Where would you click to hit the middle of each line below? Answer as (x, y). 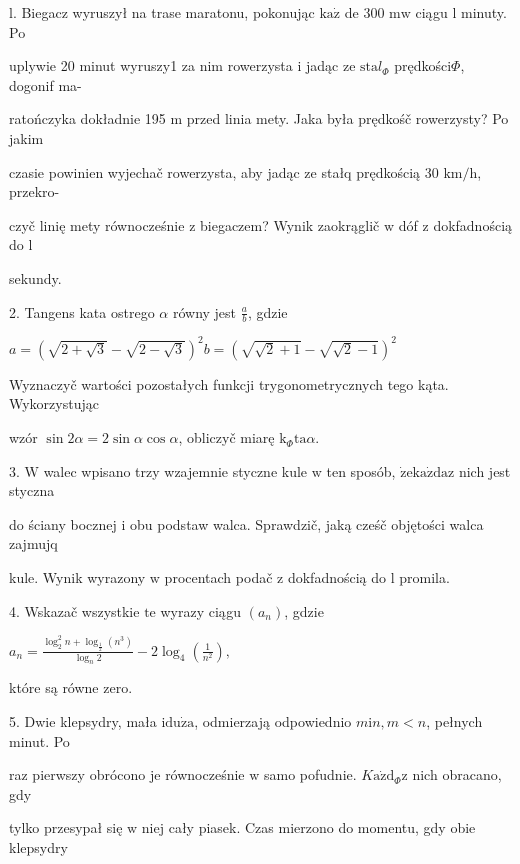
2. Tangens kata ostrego (82, 311)
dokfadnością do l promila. (368, 577)
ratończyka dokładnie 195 (87, 118)
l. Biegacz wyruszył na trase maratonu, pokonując (162, 12)
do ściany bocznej (63, 523)
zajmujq (33, 543)
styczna (32, 490)
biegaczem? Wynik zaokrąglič (290, 224)
